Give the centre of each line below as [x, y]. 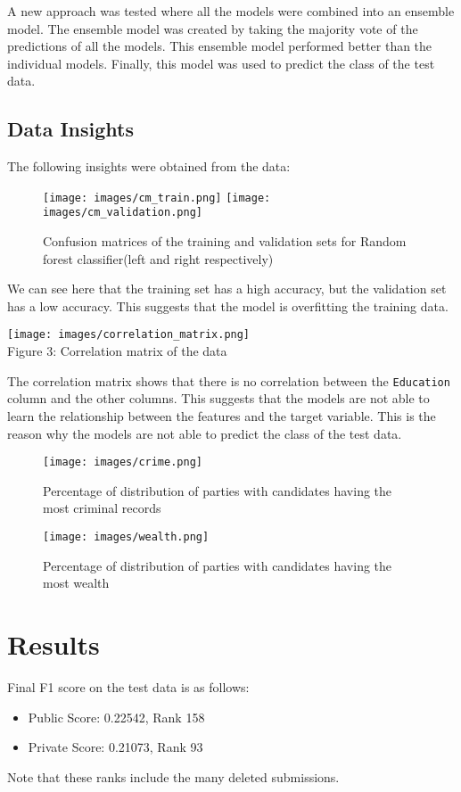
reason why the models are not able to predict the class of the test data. [205, 433]
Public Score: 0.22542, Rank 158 [116, 717]
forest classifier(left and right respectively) [158, 258]
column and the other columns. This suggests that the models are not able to [218, 398]
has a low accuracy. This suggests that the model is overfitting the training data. [228, 305]
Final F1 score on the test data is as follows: [128, 686]
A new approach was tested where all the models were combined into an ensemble [231, 11]
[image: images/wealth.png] [126, 536]
